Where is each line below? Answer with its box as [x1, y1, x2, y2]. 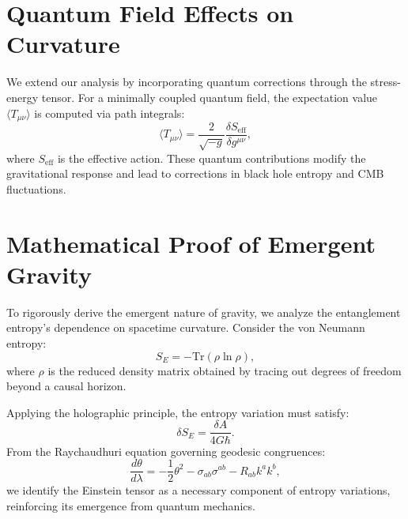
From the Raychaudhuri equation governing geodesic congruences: [6, 442, 326, 459]
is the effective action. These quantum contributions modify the [57, 149, 366, 166]
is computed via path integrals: [34, 104, 185, 121]
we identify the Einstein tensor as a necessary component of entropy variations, [6, 482, 391, 498]
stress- [370, 73, 401, 90]
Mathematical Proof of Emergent [6, 227, 376, 259]
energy [6, 88, 39, 105]
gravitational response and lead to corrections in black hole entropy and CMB [6, 165, 384, 182]
